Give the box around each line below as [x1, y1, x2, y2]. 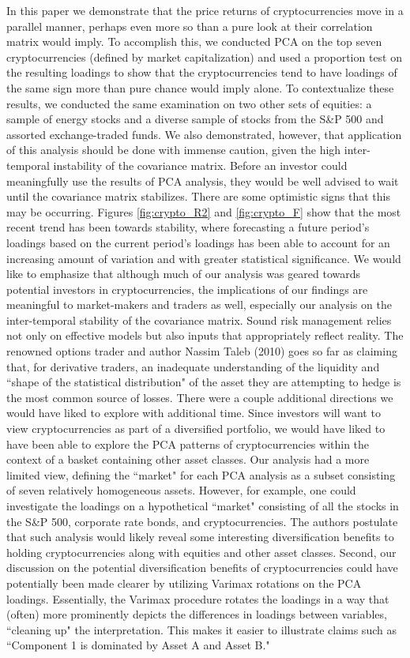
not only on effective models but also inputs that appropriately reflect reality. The [6, 327, 404, 344]
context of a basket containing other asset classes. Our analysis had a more [6, 451, 370, 468]
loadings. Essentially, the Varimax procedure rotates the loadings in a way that [6, 590, 389, 607]
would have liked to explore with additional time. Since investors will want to [6, 404, 381, 421]
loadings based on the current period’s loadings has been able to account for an [6, 234, 390, 250]
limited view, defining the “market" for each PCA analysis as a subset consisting [6, 466, 396, 483]
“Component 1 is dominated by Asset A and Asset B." [6, 637, 270, 653]
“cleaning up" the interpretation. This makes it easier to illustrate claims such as [6, 621, 397, 637]
